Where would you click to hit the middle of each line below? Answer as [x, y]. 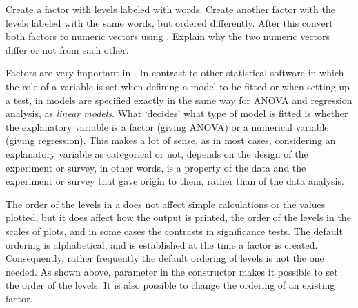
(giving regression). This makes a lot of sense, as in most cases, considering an [171, 140]
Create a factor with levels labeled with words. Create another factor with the [170, 9]
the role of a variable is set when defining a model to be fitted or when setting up [178, 86]
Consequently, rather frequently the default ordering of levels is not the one [165, 258]
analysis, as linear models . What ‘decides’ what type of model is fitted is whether [177, 113]
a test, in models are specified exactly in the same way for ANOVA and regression [179, 100]
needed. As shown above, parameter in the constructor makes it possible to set [172, 271]
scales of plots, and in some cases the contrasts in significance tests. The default [174, 230]
